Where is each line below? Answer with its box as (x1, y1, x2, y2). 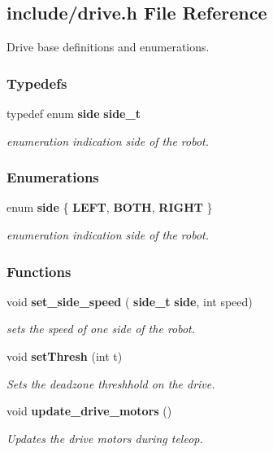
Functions (6, 261, 71, 281)
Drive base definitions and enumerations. (6, 38, 210, 55)
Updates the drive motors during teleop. (6, 429, 203, 446)
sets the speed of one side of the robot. (6, 320, 196, 337)
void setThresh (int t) (6, 348, 123, 365)
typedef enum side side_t (6, 105, 141, 122)
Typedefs (6, 72, 67, 93)
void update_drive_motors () (6, 402, 172, 419)
